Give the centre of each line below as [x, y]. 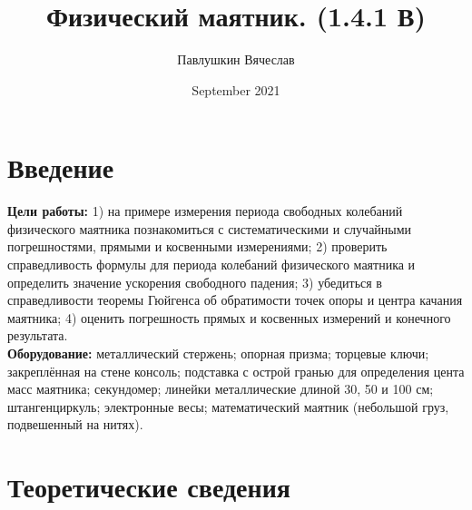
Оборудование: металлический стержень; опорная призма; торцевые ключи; [218, 353]
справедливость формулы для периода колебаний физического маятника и [211, 265]
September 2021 [236, 89]
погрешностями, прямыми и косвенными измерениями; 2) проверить [197, 246]
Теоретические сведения [149, 487]
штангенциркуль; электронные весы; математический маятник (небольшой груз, [228, 406]
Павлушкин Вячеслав [236, 59]
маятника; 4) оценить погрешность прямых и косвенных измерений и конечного [229, 317]
